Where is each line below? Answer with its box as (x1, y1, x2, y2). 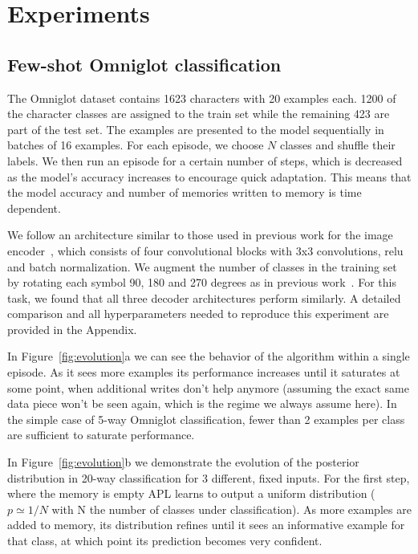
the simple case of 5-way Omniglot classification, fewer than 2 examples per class (7, 410, 405, 427)
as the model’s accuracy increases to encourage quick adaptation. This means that (7, 168, 412, 185)
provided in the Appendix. (7, 320, 137, 337)
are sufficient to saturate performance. (7, 426, 195, 443)
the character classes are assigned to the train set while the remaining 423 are (7, 105, 390, 122)
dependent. (7, 199, 61, 216)
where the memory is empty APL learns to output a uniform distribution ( (7, 485, 375, 502)
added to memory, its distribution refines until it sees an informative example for (7, 516, 405, 533)
